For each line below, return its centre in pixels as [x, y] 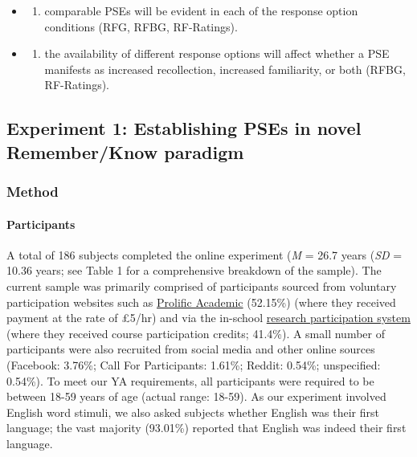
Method [33, 192]
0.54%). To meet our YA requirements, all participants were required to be [190, 380]
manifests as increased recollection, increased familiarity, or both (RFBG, [225, 69]
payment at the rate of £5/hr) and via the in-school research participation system [208, 318]
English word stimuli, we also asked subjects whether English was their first [193, 412]
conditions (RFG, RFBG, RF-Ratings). [141, 26]
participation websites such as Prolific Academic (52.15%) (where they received [201, 302]
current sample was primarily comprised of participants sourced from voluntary [202, 286]
